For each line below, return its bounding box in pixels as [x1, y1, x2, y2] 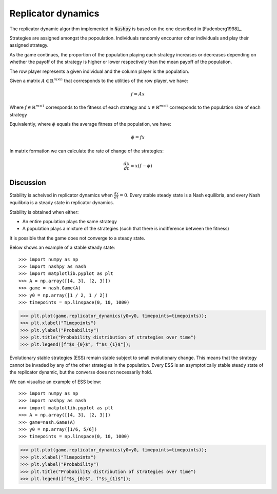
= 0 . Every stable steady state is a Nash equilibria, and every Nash [119, 192, 261, 198]
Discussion [9, 179, 46, 187]
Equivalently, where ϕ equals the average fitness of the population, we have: [9, 121, 171, 127]
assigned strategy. [9, 42, 49, 48]
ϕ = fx [131, 134, 145, 141]
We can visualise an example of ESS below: [9, 379, 102, 385]
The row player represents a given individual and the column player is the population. [9, 68, 189, 74]
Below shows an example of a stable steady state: [9, 244, 115, 251]
